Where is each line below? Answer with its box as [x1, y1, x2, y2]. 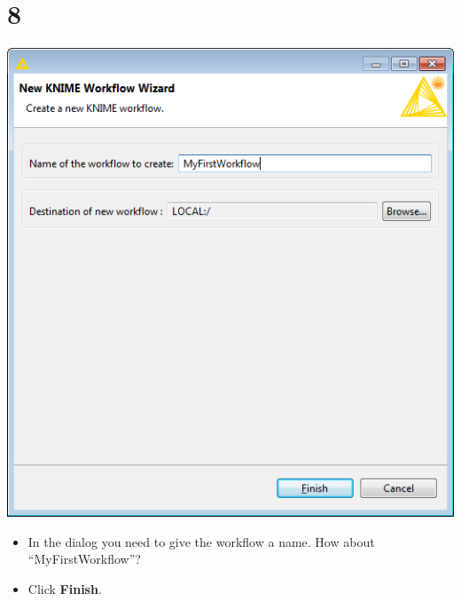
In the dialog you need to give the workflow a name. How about [27, 532, 375, 550]
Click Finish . [27, 579, 102, 597]
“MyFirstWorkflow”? [27, 550, 141, 568]
